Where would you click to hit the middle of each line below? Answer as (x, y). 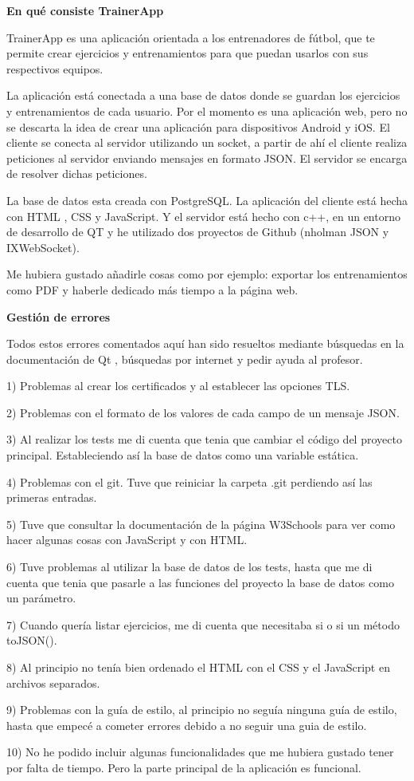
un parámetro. (41, 598)
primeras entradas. (52, 497)
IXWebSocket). (43, 247)
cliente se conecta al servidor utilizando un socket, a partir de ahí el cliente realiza (207, 142)
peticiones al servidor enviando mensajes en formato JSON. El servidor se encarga (207, 158)
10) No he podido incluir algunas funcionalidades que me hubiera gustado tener (200, 752)
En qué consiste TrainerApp (85, 10)
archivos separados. (53, 682)
